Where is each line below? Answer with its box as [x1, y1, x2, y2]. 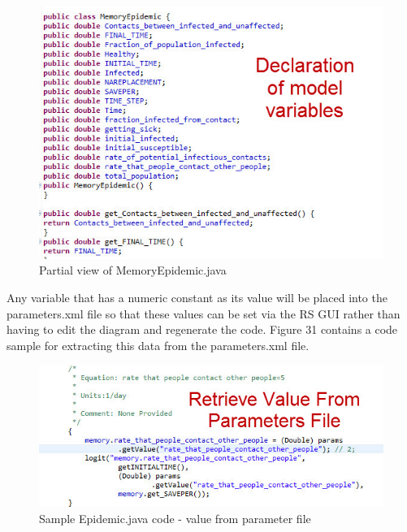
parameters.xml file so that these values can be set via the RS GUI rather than [6, 305, 401, 322]
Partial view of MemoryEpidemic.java [39, 262, 227, 279]
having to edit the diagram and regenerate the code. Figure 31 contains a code [6, 321, 398, 338]
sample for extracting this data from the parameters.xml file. [6, 336, 310, 353]
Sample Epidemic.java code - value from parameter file [39, 510, 311, 527]
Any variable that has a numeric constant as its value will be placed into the [6, 289, 388, 306]
